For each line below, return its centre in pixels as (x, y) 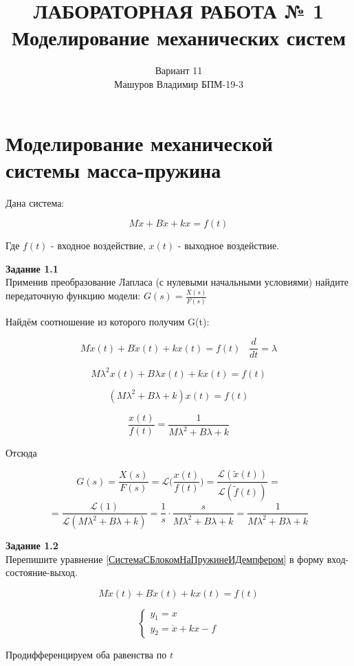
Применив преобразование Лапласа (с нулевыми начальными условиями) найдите (177, 282)
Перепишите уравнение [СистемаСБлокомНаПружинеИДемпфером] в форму (165, 559)
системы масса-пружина (113, 169)
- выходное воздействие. (229, 245)
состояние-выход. (42, 572)
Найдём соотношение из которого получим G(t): (108, 321)
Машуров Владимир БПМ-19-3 (179, 83)
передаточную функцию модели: (73, 296)
